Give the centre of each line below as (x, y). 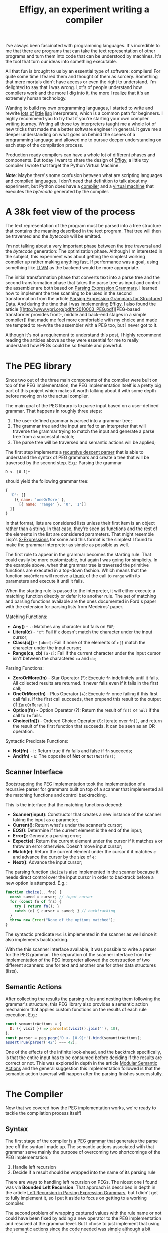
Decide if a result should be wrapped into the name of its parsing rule (84, 1172)
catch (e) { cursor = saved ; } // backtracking (65, 911)
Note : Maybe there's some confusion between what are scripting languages (84, 175)
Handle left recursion (34, 1167)
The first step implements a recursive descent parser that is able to (74, 452)
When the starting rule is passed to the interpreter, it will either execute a (80, 591)
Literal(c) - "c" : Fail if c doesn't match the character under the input (82, 632)
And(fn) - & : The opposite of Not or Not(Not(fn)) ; (64, 756)
